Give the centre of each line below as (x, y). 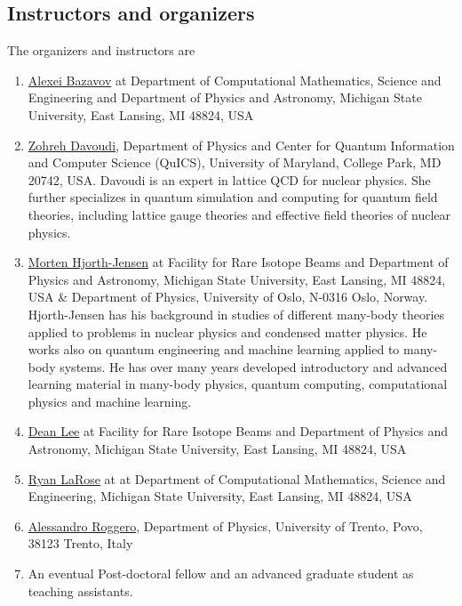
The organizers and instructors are (101, 50)
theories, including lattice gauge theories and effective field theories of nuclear (239, 214)
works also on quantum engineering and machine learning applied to (214, 349)
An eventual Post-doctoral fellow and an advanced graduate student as (221, 574)
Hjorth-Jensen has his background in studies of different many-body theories (236, 314)
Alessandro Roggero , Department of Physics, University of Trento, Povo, (225, 525)
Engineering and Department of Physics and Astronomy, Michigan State (225, 97)
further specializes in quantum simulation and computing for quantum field (233, 197)
